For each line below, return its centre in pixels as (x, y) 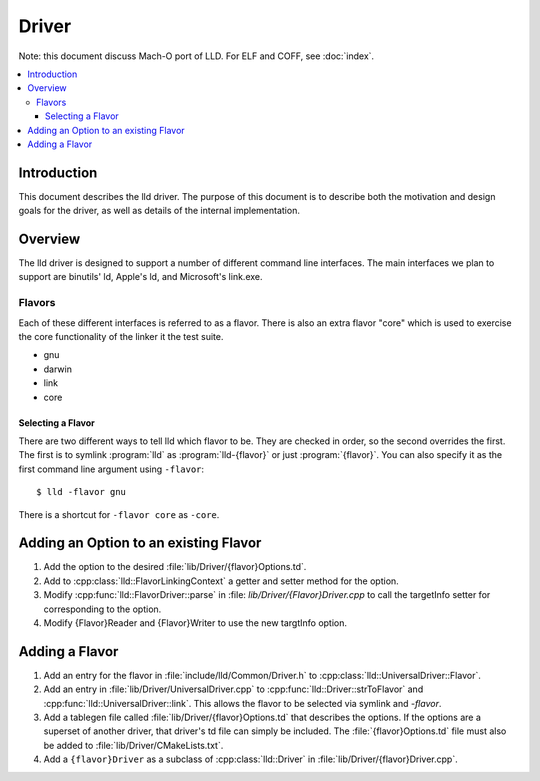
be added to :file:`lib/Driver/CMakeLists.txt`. (133, 745)
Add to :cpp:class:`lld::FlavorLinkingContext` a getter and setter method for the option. (221, 581)
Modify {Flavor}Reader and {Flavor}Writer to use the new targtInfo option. (195, 623)
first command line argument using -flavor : (111, 469)
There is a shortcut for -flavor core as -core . (119, 514)
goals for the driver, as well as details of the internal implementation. (159, 211)
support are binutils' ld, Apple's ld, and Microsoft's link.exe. (140, 277)
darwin (57, 369)
